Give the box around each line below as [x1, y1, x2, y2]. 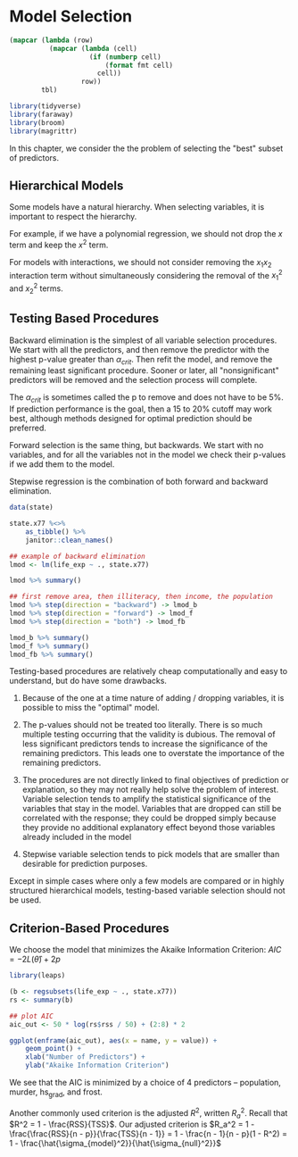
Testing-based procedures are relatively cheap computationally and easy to [9, 666, 288, 677]
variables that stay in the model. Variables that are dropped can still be [21, 803, 282, 814]
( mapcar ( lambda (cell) [48, 44, 138, 53]
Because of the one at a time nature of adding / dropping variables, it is [21, 693, 285, 703]
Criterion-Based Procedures [9, 920, 170, 936]
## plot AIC [9, 1011, 54, 1020]
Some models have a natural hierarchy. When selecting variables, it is [9, 202, 265, 212]
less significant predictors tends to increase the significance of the [21, 738, 268, 749]
